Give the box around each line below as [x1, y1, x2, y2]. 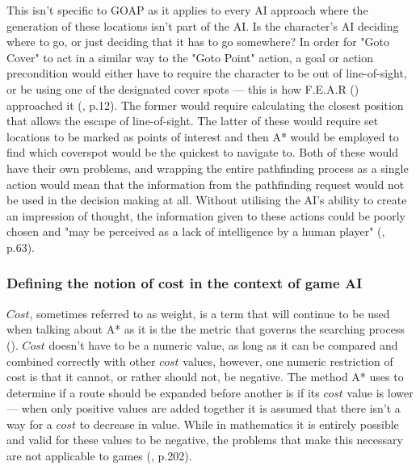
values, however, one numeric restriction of [183, 352, 393, 369]
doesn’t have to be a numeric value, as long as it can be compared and [48, 336, 398, 353]
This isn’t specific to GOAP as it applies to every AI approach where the [6, 2, 368, 18]
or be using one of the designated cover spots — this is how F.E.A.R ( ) [6, 80, 359, 97]
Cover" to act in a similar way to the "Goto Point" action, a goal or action [6, 48, 374, 65]
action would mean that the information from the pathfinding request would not [6, 175, 405, 192]
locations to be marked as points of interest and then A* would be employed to [6, 128, 399, 145]
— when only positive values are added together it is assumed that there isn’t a [6, 400, 401, 417]
